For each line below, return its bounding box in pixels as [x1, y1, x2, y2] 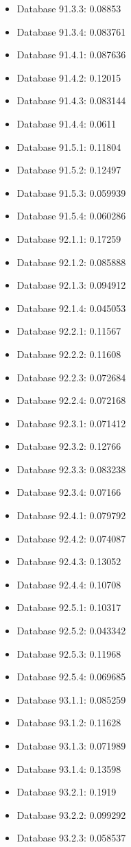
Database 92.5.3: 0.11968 [16, 646, 121, 660]
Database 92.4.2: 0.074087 [16, 531, 126, 545]
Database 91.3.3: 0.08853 [16, 1, 121, 15]
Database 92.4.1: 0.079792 [16, 508, 126, 523]
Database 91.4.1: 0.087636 [16, 47, 126, 62]
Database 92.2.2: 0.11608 [16, 346, 121, 361]
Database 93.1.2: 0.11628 [16, 715, 121, 730]
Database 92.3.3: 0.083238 [16, 462, 126, 476]
